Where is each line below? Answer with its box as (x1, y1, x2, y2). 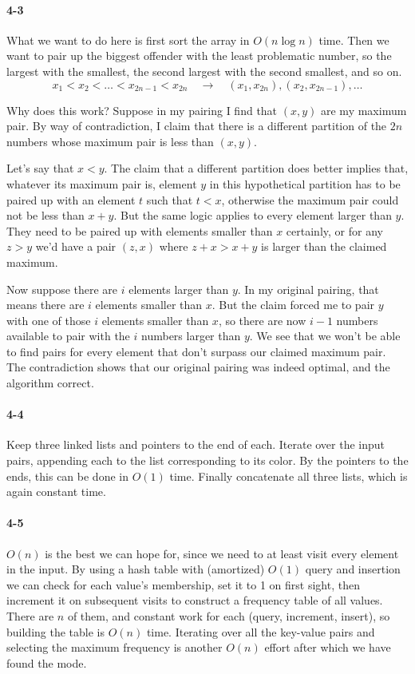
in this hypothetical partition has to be (209, 175, 401, 192)
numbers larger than (141, 327, 241, 344)
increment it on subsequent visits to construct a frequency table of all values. (6, 592, 383, 609)
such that (146, 191, 193, 208)
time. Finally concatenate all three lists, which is (169, 467, 408, 484)
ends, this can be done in (6, 467, 128, 484)
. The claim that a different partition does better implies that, (104, 160, 409, 176)
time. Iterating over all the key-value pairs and (146, 623, 375, 640)
